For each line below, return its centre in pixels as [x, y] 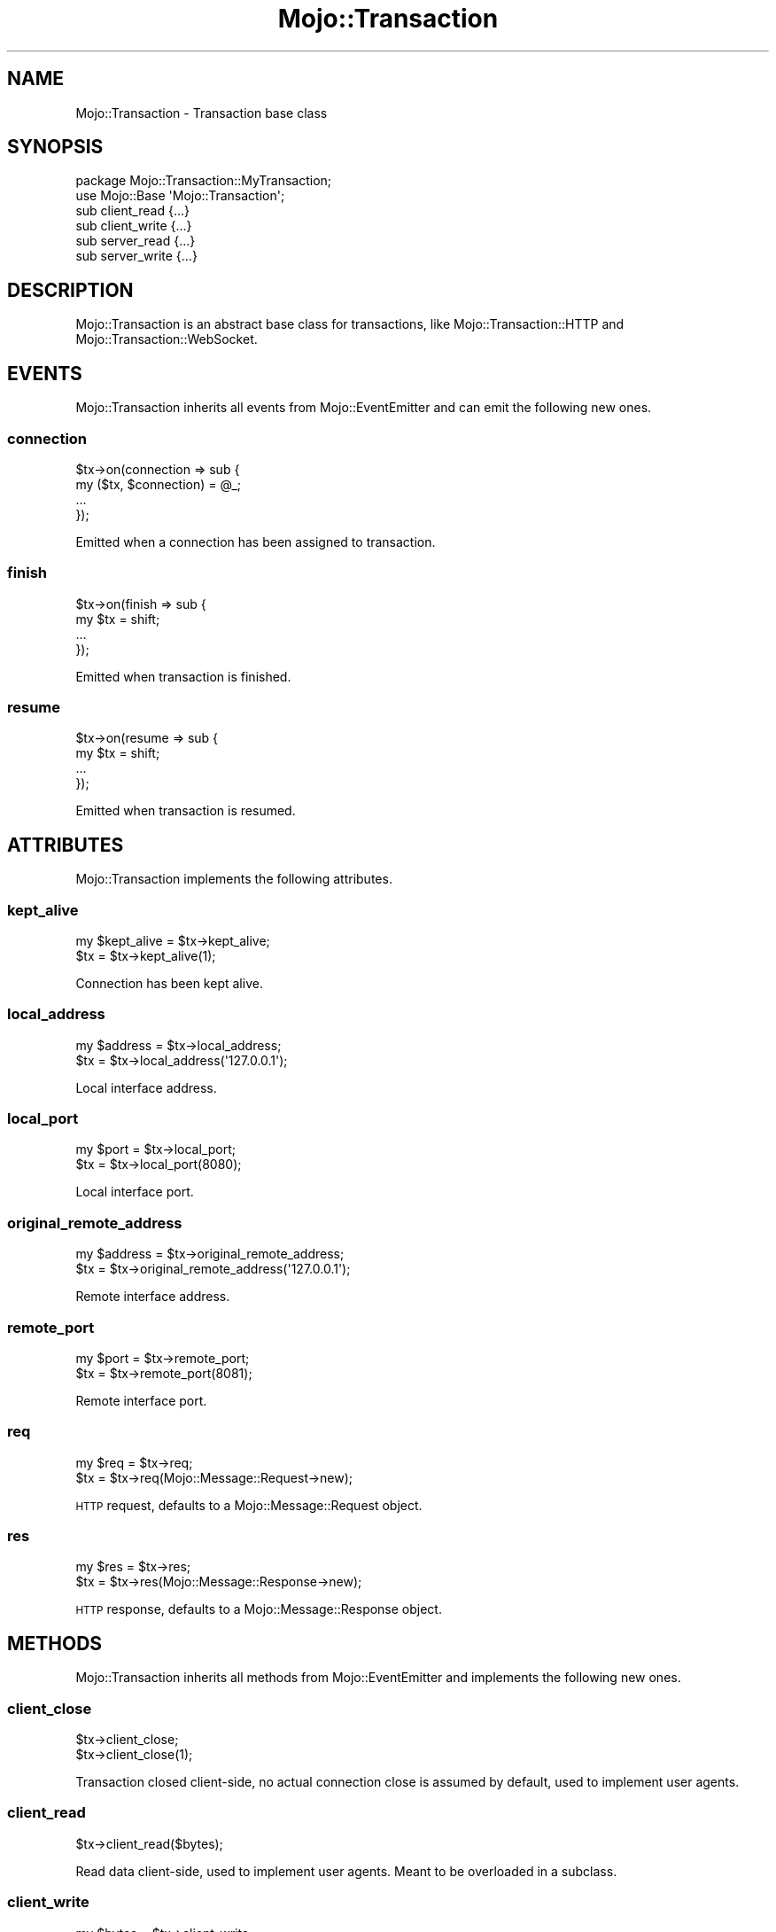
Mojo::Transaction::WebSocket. [167, 339]
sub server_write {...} [136, 256]
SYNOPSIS [55, 147]
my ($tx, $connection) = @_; [159, 484]
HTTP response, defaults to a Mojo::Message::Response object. [259, 1609]
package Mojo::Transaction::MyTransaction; [204, 181]
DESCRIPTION [70, 290]
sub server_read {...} [136, 241]
